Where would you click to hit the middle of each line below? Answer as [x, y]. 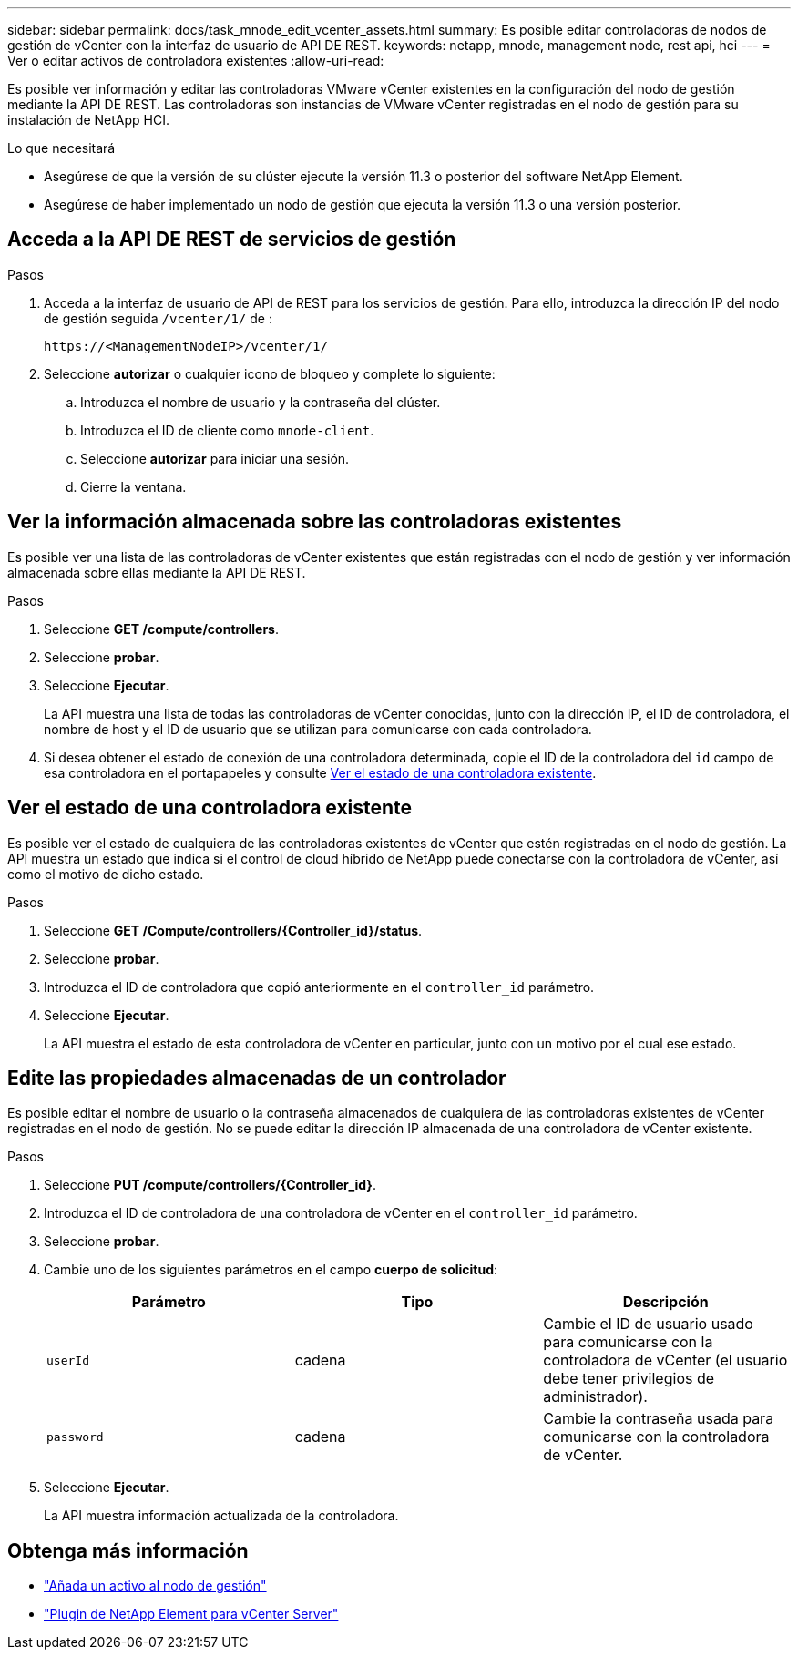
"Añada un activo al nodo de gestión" [155, 1586]
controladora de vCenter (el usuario [665, 1360]
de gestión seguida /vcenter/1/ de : [158, 318]
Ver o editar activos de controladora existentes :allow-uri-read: [196, 61]
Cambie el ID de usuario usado [648, 1324]
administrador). [595, 1397]
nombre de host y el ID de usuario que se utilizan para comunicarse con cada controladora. [318, 729]
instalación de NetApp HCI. [88, 120]
